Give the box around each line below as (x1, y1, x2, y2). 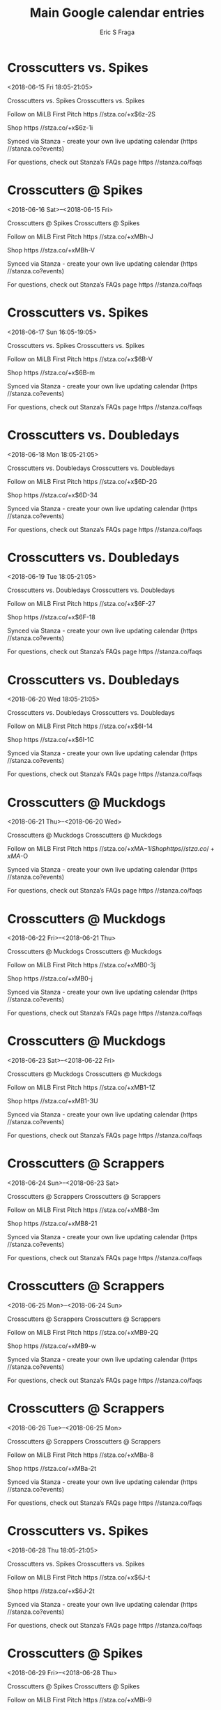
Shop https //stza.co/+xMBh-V (7, 245, 96, 254)
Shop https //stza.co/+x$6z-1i (7, 123, 93, 132)
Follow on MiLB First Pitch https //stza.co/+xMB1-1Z (7, 1083, 155, 1092)
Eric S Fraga (100, 28, 135, 36)
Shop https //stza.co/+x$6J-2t (7, 1587, 95, 1595)
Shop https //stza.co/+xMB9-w (7, 1342, 96, 1350)
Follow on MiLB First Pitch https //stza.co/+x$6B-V (7, 354, 153, 363)
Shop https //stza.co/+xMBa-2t (7, 1465, 96, 1472)
